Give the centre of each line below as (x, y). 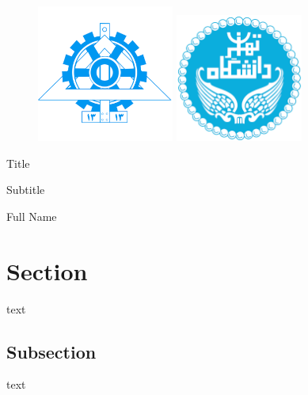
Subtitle (26, 190)
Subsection (51, 351)
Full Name (32, 216)
